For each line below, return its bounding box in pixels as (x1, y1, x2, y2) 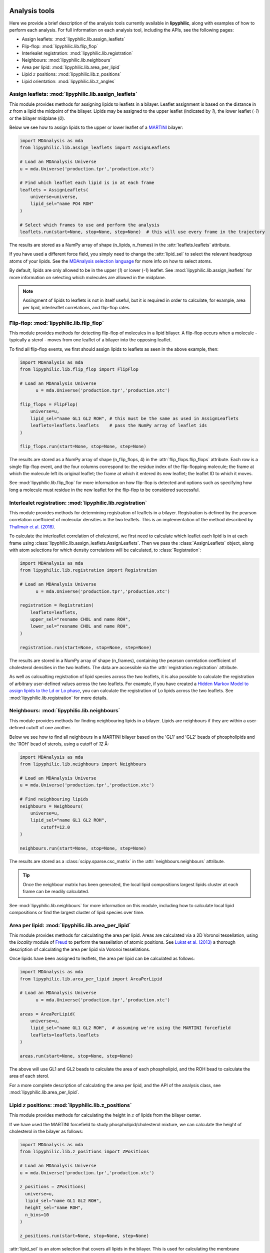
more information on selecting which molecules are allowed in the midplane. (9, 274, 166, 280)
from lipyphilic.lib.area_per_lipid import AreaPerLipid (19, 976, 162, 982)
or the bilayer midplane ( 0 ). (9, 115, 65, 121)
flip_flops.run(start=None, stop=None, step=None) (19, 444, 147, 450)
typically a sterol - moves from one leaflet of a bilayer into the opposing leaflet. (9, 337, 172, 343)
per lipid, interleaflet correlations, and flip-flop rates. (22, 304, 131, 310)
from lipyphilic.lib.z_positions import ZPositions (19, 1149, 149, 1155)
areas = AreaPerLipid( (19, 1011, 75, 1017)
